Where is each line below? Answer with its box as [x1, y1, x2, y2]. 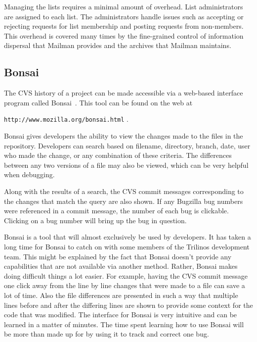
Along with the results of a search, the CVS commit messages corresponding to [4, 186, 244, 196]
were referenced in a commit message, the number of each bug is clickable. [4, 205, 229, 216]
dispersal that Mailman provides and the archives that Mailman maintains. [4, 40, 231, 50]
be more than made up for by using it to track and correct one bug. [4, 329, 209, 339]
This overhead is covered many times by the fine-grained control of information [4, 30, 244, 41]
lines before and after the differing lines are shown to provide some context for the [4, 299, 253, 310]
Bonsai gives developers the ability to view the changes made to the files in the [4, 131, 243, 141]
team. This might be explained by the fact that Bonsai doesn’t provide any [4, 251, 232, 261]
